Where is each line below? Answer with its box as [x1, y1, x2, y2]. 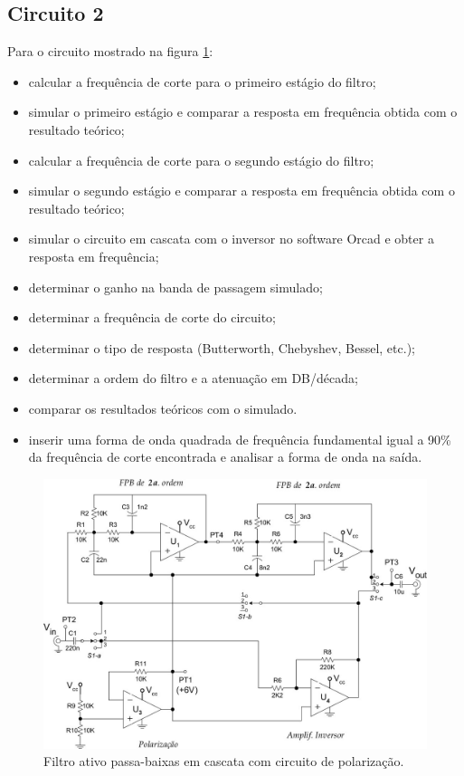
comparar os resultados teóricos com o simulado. [28, 398, 298, 417]
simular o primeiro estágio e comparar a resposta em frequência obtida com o [28, 102, 458, 121]
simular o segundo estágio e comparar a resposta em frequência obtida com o [28, 181, 455, 200]
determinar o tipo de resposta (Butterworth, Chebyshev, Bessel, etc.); [28, 338, 415, 357]
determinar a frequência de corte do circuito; [28, 308, 276, 327]
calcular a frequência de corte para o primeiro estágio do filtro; [28, 72, 376, 91]
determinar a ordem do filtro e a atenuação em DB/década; [28, 369, 358, 388]
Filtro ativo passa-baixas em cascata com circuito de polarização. [43, 752, 404, 771]
